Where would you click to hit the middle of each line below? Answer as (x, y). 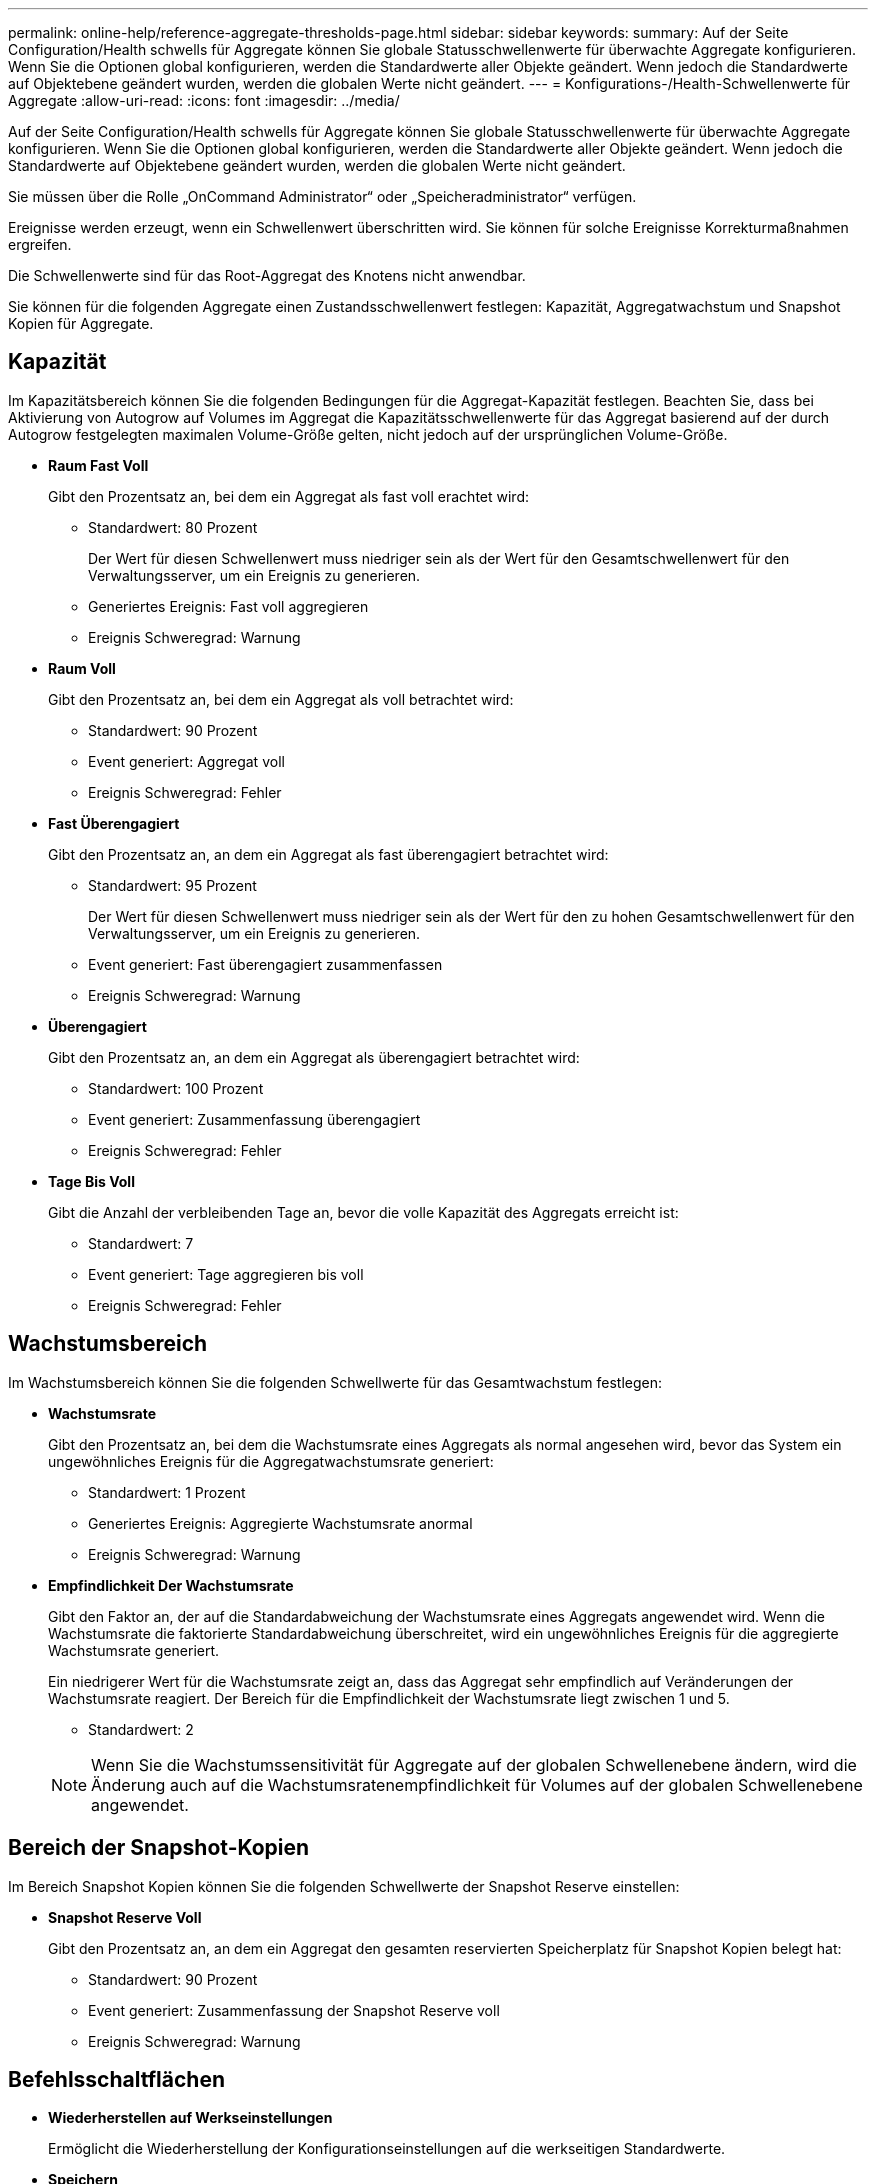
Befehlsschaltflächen (116, 2079)
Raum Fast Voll (98, 465)
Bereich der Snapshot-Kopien (159, 1848)
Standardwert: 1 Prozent (167, 1492)
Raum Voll (82, 668)
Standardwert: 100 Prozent (176, 1088)
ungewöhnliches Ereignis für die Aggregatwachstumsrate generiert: (271, 1461)
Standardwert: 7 (141, 1243)
